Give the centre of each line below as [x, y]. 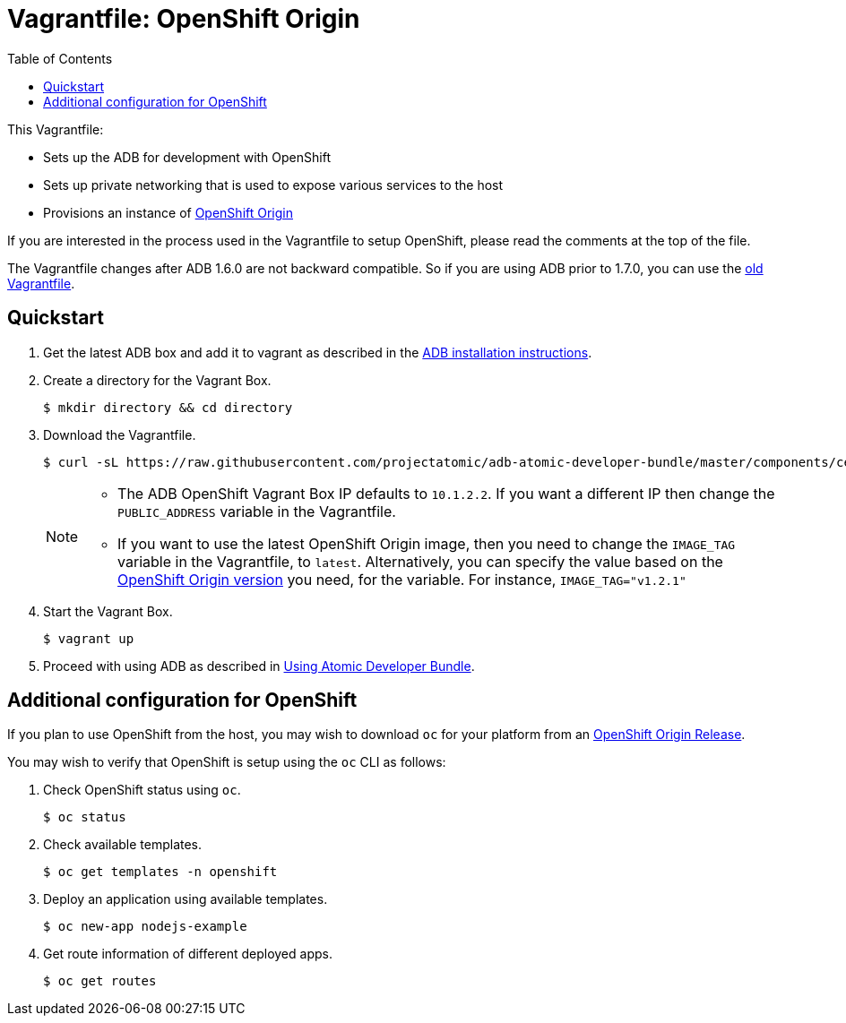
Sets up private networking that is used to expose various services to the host [273, 185]
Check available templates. [123, 845]
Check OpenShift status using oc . [142, 790]
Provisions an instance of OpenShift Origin [168, 212]
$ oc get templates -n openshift [160, 872]
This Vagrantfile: [56, 129]
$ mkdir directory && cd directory [168, 407]
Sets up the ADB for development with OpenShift [187, 157]
